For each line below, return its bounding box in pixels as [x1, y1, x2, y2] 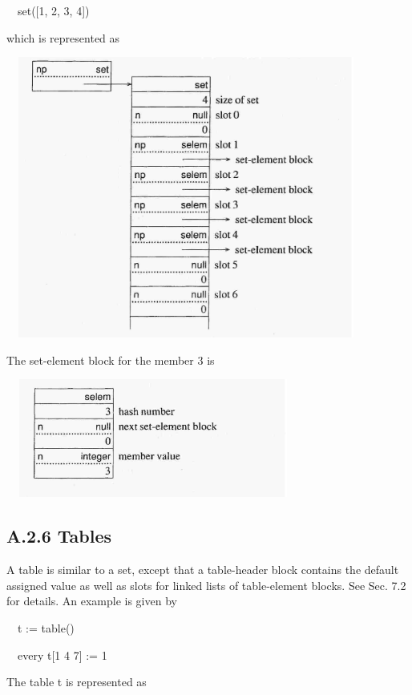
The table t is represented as [6, 673, 147, 690]
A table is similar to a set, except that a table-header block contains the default [6, 561, 399, 578]
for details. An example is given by [6, 592, 177, 609]
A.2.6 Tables [6, 523, 112, 548]
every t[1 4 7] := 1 [17, 646, 107, 663]
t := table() [17, 620, 75, 636]
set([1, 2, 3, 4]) [17, 2, 90, 18]
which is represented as [6, 29, 120, 46]
